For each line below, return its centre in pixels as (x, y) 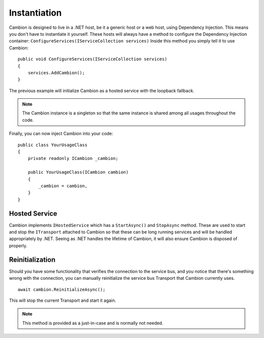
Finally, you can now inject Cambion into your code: (61, 134)
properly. (18, 246)
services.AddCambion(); (56, 73)
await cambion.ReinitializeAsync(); (62, 289)
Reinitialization (32, 259)
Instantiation (35, 13)
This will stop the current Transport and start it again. (63, 300)
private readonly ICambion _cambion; (73, 158)
